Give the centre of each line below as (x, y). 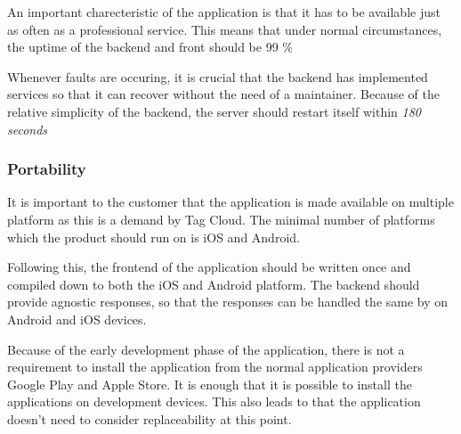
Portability (47, 169)
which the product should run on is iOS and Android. (154, 237)
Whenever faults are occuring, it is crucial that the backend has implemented (218, 76)
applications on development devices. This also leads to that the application (214, 401)
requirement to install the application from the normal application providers (215, 367)
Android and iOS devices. (77, 319)
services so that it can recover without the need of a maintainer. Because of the (223, 94)
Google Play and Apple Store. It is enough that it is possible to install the (210, 384)
